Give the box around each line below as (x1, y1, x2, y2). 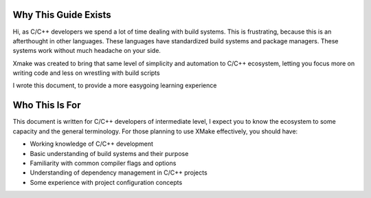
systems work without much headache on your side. (12, 47, 161, 55)
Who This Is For (12, 100, 82, 111)
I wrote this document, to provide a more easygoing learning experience (12, 81, 217, 89)
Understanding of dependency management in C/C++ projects (30, 168, 207, 177)
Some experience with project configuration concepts (30, 178, 183, 186)
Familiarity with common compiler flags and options (30, 159, 177, 167)
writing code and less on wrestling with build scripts (12, 69, 161, 77)
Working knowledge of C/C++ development (30, 140, 154, 148)
